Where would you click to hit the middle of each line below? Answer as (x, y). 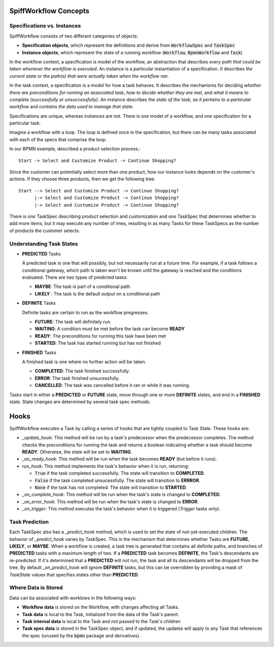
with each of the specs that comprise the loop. (58, 139)
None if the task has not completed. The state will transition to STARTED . (111, 487)
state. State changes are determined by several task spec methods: (80, 402)
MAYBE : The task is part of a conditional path (82, 286)
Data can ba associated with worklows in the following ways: (73, 598)
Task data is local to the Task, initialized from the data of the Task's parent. (101, 614)
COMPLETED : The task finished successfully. (82, 371)
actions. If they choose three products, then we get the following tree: (82, 179)
